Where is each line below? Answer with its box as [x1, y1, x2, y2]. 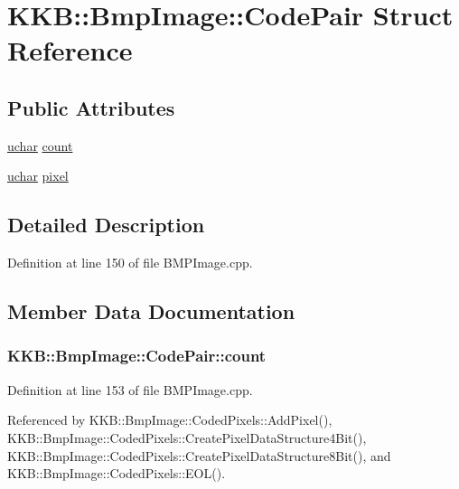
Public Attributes [7, 93, 175, 121]
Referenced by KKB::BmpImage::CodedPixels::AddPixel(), [7, 410, 333, 429]
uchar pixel [7, 166, 69, 185]
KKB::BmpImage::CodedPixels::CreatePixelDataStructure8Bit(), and [7, 446, 391, 465]
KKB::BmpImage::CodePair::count [7, 344, 267, 367]
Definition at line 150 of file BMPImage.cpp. [7, 253, 253, 272]
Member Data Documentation [7, 297, 295, 325]
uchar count [7, 136, 73, 155]
